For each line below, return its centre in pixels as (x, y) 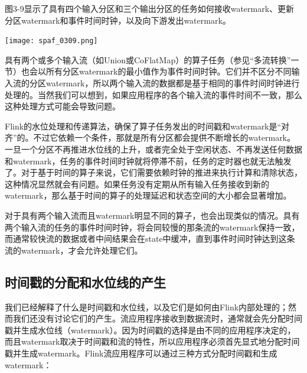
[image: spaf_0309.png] (51, 41)
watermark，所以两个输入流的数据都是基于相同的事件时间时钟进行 (173, 83)
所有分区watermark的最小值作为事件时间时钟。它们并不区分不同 (169, 71)
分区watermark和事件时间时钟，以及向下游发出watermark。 (118, 20)
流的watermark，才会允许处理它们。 (74, 250)
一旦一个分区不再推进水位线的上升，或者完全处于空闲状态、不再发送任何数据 (153, 149)
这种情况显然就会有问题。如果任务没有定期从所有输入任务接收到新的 (137, 184)
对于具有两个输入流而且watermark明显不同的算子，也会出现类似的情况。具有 (152, 215)
